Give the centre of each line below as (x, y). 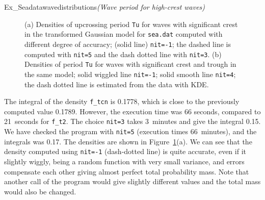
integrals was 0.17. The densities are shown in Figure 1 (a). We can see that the (128, 141)
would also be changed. (40, 191)
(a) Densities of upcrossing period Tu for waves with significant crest (131, 24)
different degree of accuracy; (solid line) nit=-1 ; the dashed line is (128, 44)
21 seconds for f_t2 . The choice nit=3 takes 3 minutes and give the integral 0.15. (132, 121)
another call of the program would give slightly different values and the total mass (132, 181)
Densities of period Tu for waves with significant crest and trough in (130, 64)
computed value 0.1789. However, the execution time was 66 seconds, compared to (132, 111)
